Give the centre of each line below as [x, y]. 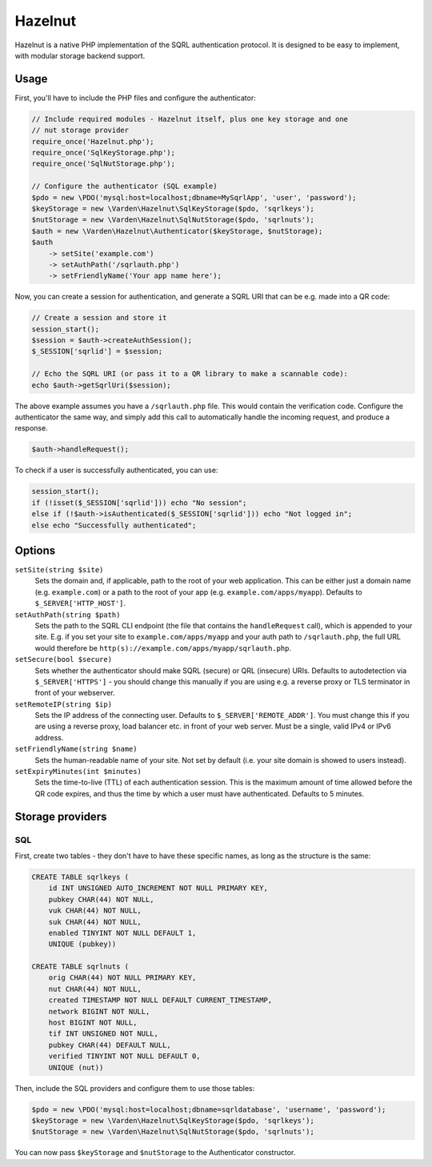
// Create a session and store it [99, 318]
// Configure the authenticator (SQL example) [124, 186]
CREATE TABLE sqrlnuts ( [80, 967]
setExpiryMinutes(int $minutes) [78, 772]
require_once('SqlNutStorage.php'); [104, 164]
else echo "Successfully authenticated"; [114, 525]
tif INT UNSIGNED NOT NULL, [104, 1034]
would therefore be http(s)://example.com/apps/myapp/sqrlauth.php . [163, 648]
